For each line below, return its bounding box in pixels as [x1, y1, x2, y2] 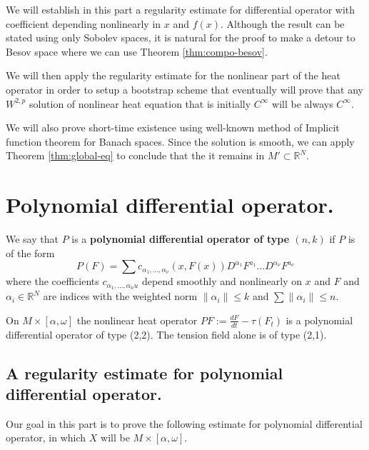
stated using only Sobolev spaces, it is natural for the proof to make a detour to [6, 30, 355, 45]
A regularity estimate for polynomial [6, 361, 283, 384]
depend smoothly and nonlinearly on [141, 274, 303, 289]
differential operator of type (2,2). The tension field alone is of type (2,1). [6, 326, 327, 341]
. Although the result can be [221, 16, 345, 31]
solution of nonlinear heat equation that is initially [29, 96, 251, 111]
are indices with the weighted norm [43, 289, 198, 304]
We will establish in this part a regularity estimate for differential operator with [6, 2, 355, 16]
